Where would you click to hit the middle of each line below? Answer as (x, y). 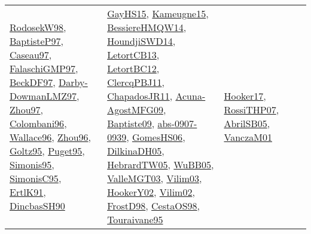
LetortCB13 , (133, 55)
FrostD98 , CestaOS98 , (154, 206)
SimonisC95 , (36, 178)
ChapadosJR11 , (140, 96)
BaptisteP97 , (36, 41)
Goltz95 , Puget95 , (47, 151)
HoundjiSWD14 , (141, 41)
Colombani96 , (38, 123)
